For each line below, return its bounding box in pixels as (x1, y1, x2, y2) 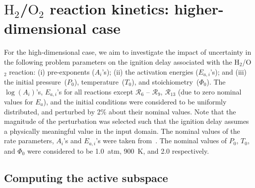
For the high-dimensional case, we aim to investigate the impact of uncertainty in (4, 47, 252, 57)
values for (4, 96, 33, 106)
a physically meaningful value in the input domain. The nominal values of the (4, 125, 240, 136)
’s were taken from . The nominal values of (96, 135, 227, 146)
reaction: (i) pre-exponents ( (9, 66, 95, 77)
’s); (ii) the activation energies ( (102, 66, 198, 77)
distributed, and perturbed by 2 (4, 106, 101, 116)
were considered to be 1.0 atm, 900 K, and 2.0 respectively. (27, 145, 209, 156)
